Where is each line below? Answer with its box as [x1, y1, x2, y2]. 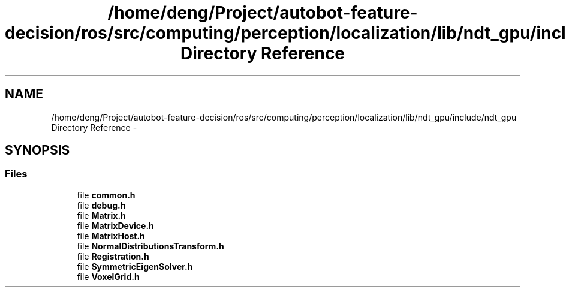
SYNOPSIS [5, 143, 70, 158]
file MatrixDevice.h [77, 220, 154, 231]
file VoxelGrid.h [77, 271, 140, 282]
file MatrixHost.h [77, 230, 145, 241]
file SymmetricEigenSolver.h [77, 261, 193, 272]
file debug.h [77, 200, 126, 210]
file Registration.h [77, 251, 149, 261]
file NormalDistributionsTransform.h [77, 240, 224, 251]
